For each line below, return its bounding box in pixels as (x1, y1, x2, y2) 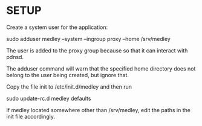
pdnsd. (6, 53, 24, 60)
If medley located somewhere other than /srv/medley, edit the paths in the (6, 106, 191, 113)
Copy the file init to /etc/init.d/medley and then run (6, 83, 132, 90)
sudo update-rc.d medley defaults (6, 95, 91, 102)
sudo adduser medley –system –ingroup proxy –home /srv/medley (6, 35, 171, 42)
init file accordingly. (6, 113, 56, 120)
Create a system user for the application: (6, 24, 108, 31)
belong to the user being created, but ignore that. (6, 71, 129, 78)
